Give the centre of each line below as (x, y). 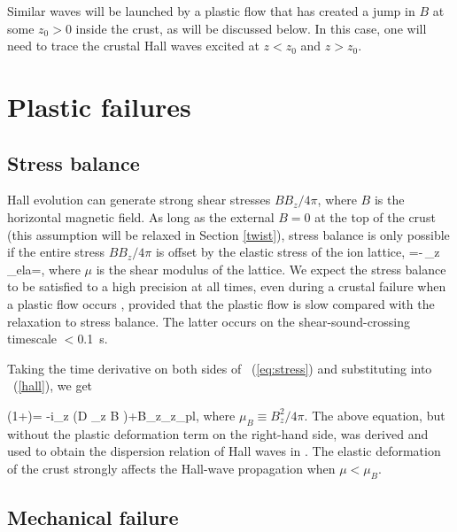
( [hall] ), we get (53, 386)
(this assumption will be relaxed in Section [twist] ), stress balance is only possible (228, 234)
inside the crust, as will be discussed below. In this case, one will (251, 28)
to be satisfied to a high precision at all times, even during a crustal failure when (227, 286)
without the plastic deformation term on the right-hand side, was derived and (218, 433)
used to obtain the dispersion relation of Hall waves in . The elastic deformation (224, 451)
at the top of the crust (375, 216)
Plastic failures (99, 106)
